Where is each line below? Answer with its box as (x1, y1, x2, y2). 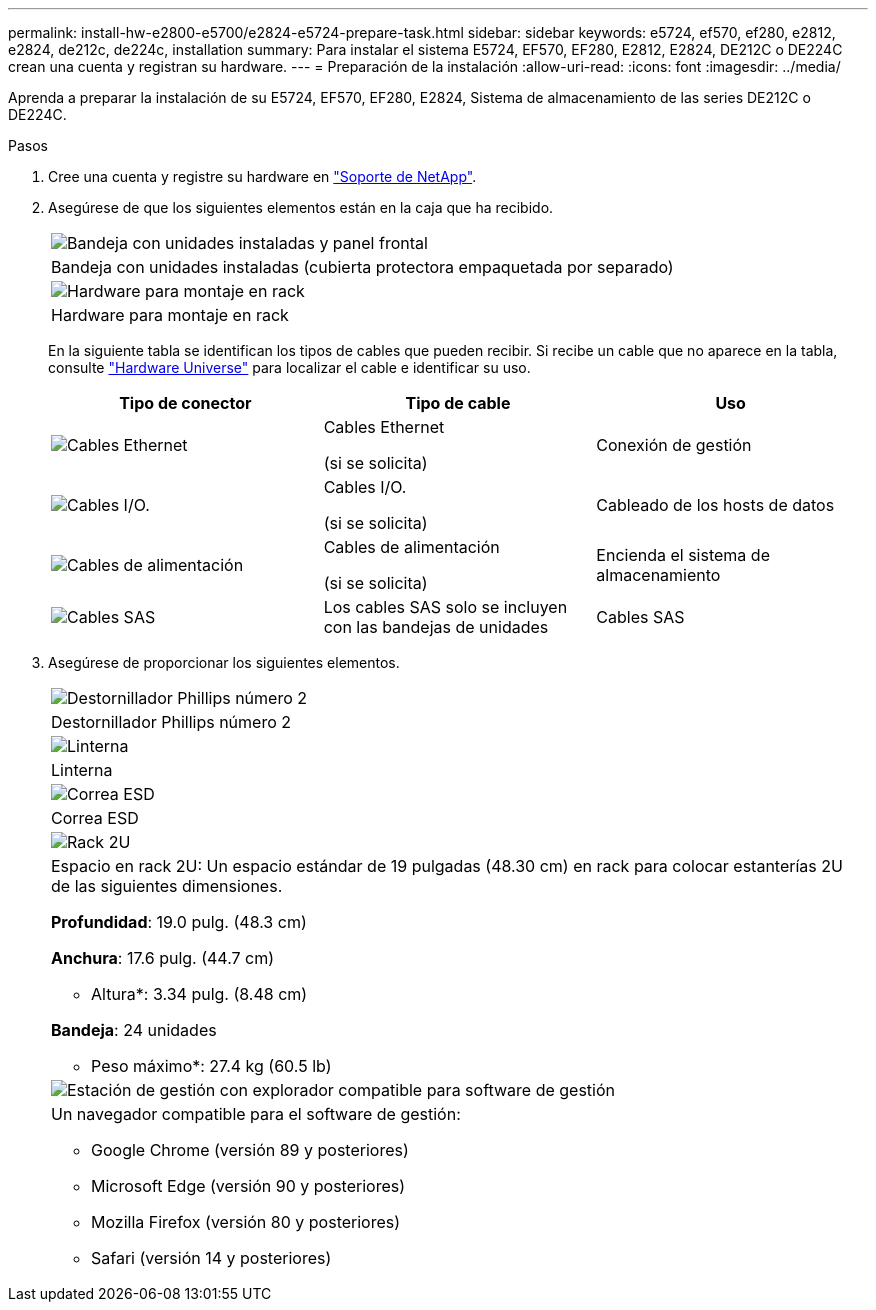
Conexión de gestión (596, 435, 752, 455)
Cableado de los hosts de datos (596, 495, 835, 515)
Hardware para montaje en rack (51, 305, 289, 325)
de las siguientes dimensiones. (51, 876, 283, 896)
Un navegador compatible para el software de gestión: (51, 1104, 461, 1124)
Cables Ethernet (323, 417, 445, 437)
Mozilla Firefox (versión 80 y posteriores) (91, 1212, 401, 1232)
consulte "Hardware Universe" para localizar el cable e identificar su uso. (48, 359, 531, 376)
